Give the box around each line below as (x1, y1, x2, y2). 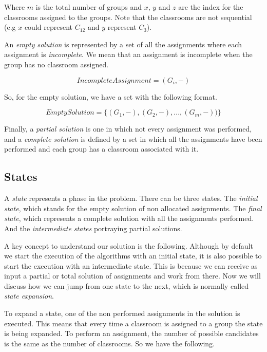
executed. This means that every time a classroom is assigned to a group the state (4, 318, 263, 328)
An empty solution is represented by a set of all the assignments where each (4, 39, 242, 49)
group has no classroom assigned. (4, 59, 109, 69)
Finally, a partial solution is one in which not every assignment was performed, (4, 123, 252, 134)
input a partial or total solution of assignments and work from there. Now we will (4, 270, 261, 281)
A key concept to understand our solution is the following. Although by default (4, 240, 253, 251)
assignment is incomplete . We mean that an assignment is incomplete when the (4, 49, 253, 60)
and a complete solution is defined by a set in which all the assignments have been (4, 133, 262, 144)
